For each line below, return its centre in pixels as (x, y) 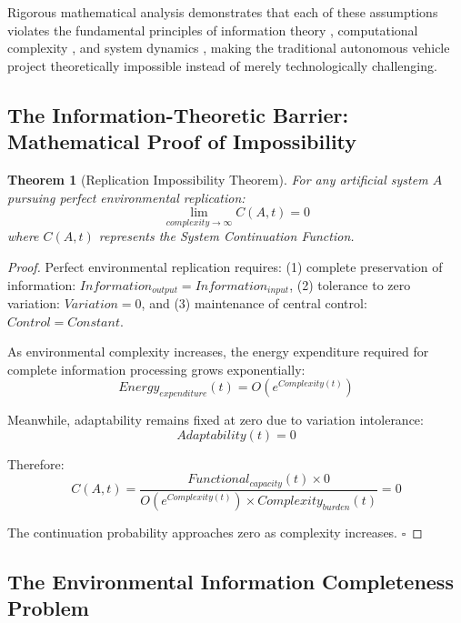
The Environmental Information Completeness (230, 581)
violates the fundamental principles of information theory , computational (213, 30)
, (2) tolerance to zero (350, 284)
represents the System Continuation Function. (226, 236)
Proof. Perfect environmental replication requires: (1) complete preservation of (225, 266)
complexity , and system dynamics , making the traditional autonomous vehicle (229, 48)
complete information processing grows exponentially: (156, 369)
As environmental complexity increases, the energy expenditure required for (218, 352)
